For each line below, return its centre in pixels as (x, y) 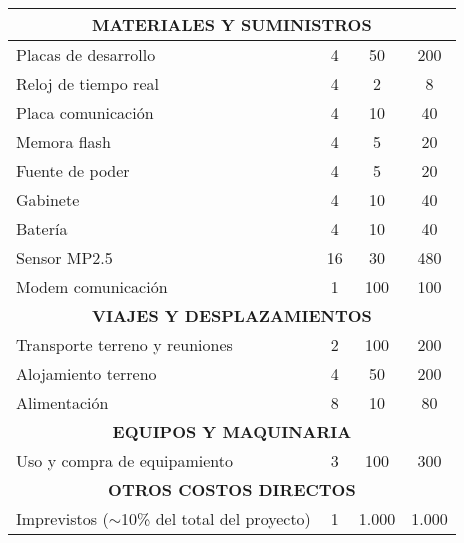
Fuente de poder (73, 170)
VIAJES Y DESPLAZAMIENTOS (232, 315)
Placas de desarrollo (86, 54)
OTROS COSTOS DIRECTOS (232, 489)
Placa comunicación (85, 112)
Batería (42, 228)
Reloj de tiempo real (87, 83)
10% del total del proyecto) (216, 518)
